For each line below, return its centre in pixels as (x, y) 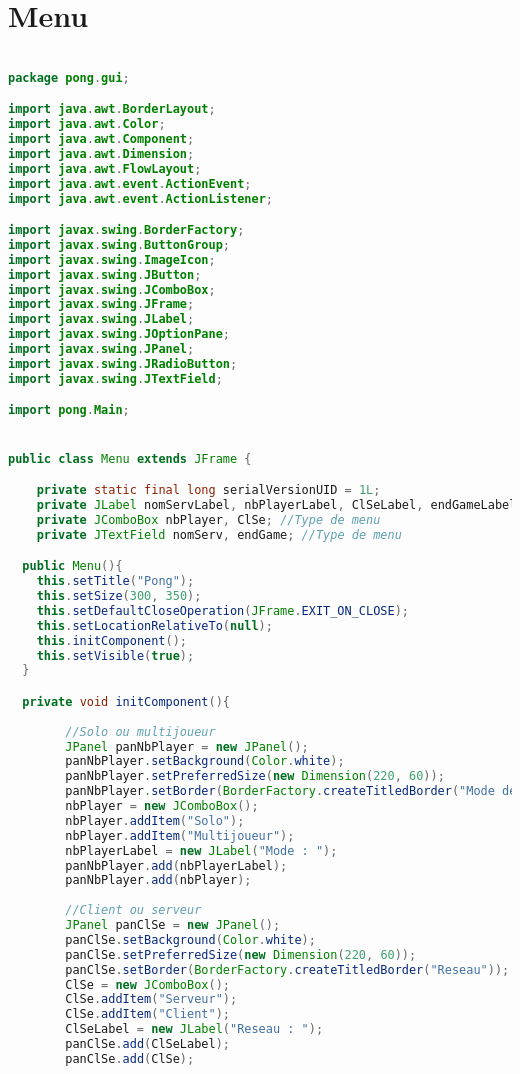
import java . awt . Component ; (101, 139)
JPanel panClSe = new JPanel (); (173, 925)
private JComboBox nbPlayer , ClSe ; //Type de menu (208, 519)
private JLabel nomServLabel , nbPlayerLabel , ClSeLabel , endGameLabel (276, 504)
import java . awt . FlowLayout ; (105, 168)
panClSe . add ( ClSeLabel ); (147, 1044)
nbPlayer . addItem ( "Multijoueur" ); (180, 835)
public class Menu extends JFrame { (130, 458)
